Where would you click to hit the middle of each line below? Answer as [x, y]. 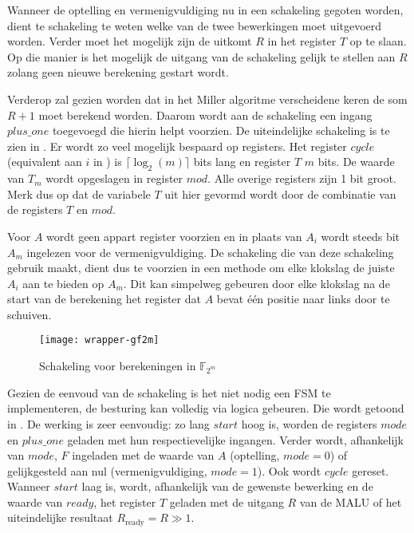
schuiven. [30, 314]
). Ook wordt [289, 470]
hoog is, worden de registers [309, 423]
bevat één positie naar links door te [303, 299]
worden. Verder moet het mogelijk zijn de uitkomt [130, 41]
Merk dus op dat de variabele [79, 193]
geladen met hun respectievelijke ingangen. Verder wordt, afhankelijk [235, 439]
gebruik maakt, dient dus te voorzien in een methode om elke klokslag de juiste [201, 268]
